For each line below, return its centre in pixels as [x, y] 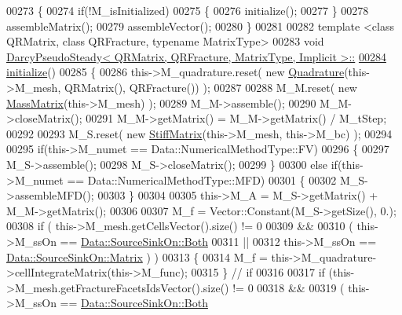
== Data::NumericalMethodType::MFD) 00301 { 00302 [202, 179]
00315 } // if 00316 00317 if [258, 272]
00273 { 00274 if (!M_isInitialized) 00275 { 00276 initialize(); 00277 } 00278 [188, 10]
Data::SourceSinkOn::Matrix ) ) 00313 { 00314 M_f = [137, 256]
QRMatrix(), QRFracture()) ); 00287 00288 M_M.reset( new [210, 87]
